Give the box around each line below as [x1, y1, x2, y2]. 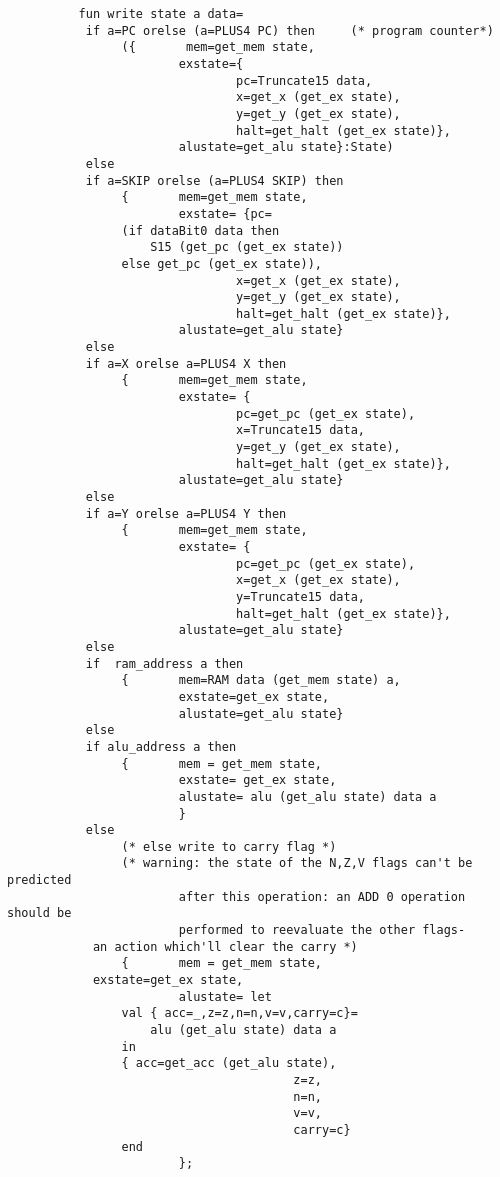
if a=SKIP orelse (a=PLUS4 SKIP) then [85, 173, 344, 188]
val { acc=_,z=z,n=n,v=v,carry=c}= [121, 1006, 358, 1021]
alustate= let [178, 989, 272, 1004]
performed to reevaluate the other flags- [178, 923, 466, 938]
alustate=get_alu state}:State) [178, 140, 394, 155]
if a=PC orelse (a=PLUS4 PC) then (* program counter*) [85, 23, 494, 38]
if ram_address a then [85, 656, 244, 671]
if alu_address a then [85, 739, 237, 754]
